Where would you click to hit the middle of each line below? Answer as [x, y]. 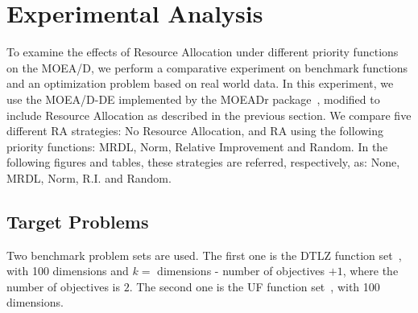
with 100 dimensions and [68, 271]
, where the [370, 271]
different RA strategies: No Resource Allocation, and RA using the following [195, 131]
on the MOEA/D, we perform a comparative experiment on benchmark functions [207, 67]
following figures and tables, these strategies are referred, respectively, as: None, [203, 162]
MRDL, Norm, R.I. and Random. [89, 177]
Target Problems [78, 221]
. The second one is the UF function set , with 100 [255, 286]
